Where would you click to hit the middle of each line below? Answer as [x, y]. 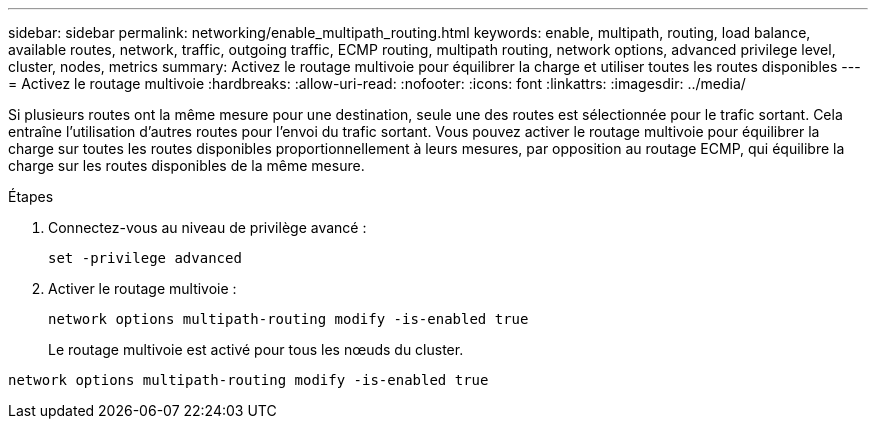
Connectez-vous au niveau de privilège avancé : [207, 227]
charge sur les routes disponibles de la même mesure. [186, 165]
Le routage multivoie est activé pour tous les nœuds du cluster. [256, 349]
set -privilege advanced [145, 258]
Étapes [31, 196]
